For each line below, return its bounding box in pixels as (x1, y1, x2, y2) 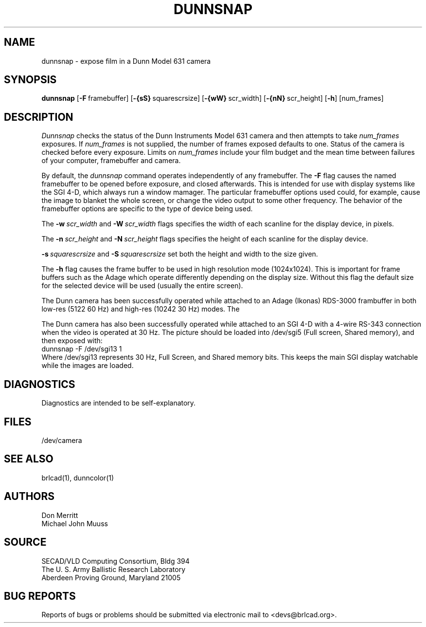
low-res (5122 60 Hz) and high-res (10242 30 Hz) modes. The (41, 305, 240, 313)
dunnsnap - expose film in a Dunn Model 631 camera (41, 56, 211, 65)
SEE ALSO (4, 453, 53, 465)
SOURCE (4, 536, 47, 549)
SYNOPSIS (4, 74, 57, 86)
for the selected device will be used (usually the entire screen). (41, 281, 243, 290)
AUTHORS (4, 490, 55, 503)
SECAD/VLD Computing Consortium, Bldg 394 (41, 556, 190, 565)
